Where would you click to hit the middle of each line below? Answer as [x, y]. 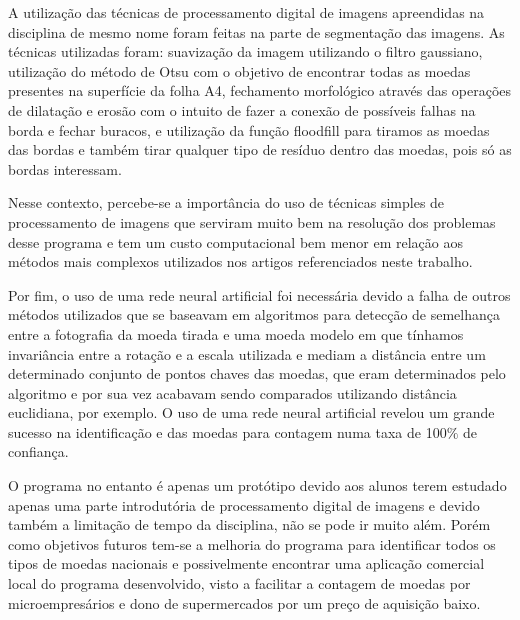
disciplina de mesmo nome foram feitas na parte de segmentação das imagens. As [256, 31]
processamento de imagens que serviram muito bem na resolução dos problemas [252, 221]
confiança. [38, 451]
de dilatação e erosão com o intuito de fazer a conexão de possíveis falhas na [242, 109]
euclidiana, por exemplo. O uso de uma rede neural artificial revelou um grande [251, 412]
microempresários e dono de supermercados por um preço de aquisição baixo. [244, 602]
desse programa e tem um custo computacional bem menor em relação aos [235, 241]
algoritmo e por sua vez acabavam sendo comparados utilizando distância [232, 392]
